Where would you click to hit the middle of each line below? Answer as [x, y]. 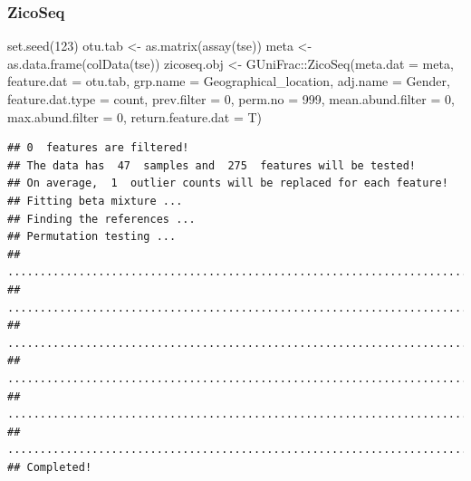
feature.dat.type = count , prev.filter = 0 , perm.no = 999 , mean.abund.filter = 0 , [231, 99]
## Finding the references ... [101, 219]
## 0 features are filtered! [98, 148]
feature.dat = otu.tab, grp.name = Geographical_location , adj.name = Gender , [229, 81]
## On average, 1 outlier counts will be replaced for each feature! [228, 183]
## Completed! [50, 467]
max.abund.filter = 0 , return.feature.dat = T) [135, 116]
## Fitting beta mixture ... [95, 201]
